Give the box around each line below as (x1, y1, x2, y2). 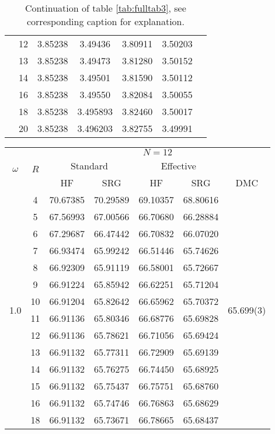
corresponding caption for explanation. (26, 15, 185, 28)
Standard (70, 159, 108, 172)
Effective (161, 159, 196, 172)
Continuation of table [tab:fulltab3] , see (25, 1, 186, 15)
